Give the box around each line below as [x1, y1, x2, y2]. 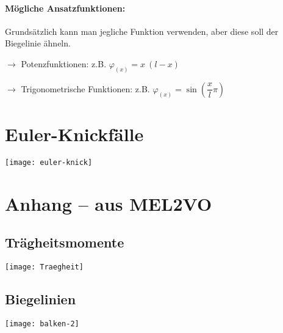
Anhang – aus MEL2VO [5, 191, 212, 216]
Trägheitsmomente [5, 233, 124, 252]
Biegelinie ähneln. [5, 37, 71, 49]
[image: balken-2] [5, 320, 79, 329]
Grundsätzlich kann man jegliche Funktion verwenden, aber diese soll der [5, 24, 279, 37]
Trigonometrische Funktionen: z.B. [21, 82, 150, 95]
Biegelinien [5, 290, 76, 309]
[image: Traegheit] [5, 263, 84, 272]
